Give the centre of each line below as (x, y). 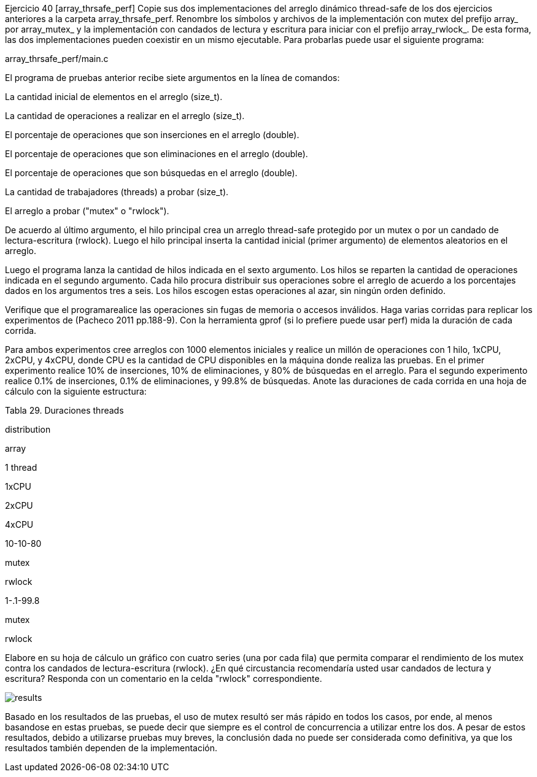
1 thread (21, 467)
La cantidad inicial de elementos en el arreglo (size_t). (114, 97)
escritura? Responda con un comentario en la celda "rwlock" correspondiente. (164, 678)
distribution (28, 429)
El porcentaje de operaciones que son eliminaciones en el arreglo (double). (156, 154)
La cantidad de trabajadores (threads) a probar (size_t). (117, 192)
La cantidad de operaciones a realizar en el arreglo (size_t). (125, 116)
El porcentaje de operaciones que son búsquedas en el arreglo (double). (151, 173)
